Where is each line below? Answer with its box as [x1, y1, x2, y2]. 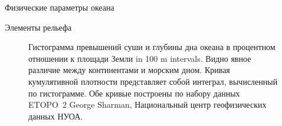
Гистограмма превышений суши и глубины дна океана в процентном [28, 41, 276, 53]
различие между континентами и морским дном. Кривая [28, 64, 230, 76]
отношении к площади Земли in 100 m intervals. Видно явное [28, 52, 251, 64]
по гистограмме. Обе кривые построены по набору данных [28, 87, 240, 99]
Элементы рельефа [5, 21, 72, 33]
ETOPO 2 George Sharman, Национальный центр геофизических [28, 98, 267, 111]
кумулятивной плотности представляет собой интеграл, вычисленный [28, 75, 278, 87]
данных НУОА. [28, 110, 83, 122]
